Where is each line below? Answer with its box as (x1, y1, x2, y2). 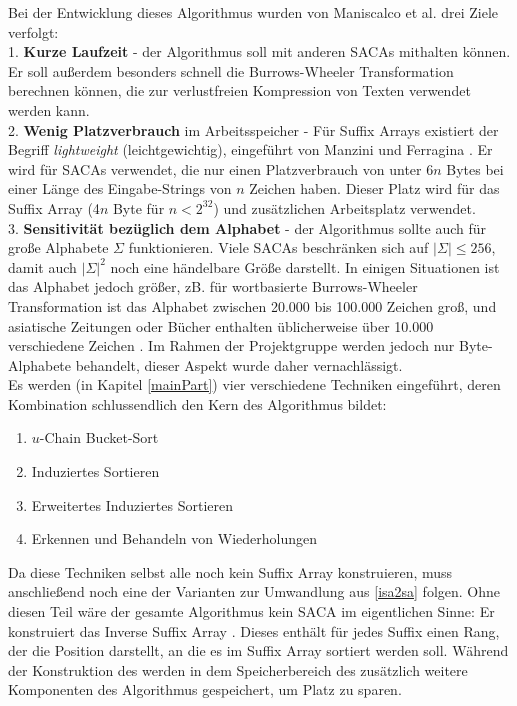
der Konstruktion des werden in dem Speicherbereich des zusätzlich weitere (8, 659, 468, 680)
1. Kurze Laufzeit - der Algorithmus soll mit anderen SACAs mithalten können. (8, 41, 511, 62)
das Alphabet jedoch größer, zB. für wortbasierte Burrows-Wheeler (8, 276, 418, 297)
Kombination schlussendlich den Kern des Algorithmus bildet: (8, 393, 387, 414)
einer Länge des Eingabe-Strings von (8, 178, 232, 199)
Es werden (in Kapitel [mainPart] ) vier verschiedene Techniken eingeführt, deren (8, 374, 501, 395)
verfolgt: (8, 21, 59, 42)
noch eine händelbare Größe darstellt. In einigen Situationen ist (110, 256, 500, 277)
